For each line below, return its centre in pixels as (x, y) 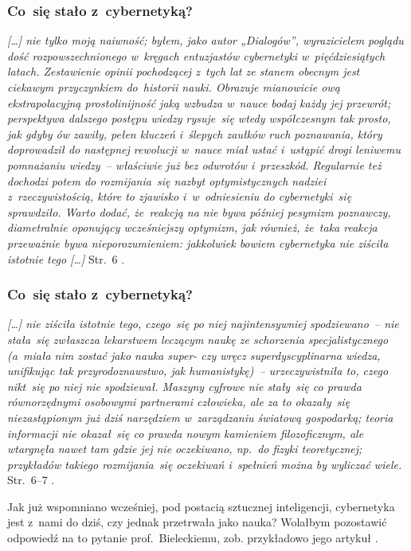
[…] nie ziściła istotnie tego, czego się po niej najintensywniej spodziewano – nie (203, 324)
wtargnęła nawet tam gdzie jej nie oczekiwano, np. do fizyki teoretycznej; (185, 449)
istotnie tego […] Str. (57, 258)
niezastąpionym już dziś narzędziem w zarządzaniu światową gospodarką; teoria (200, 417)
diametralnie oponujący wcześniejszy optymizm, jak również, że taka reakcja (192, 227)
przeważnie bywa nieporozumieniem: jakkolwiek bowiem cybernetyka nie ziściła (198, 242)
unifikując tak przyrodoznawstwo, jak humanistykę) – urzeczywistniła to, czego (198, 371)
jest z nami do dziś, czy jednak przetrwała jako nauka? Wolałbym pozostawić (197, 522)
